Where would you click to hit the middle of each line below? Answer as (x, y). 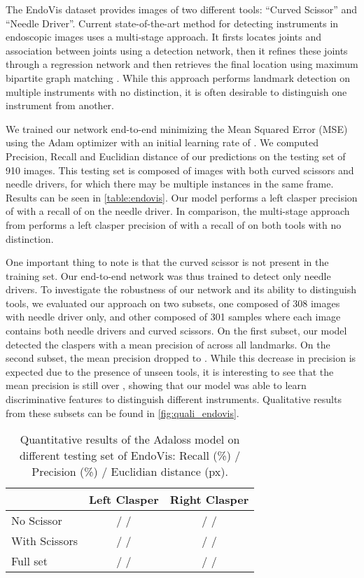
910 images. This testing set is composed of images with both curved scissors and (180, 170)
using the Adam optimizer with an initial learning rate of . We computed (162, 142)
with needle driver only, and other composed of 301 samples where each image (173, 317)
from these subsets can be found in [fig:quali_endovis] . (122, 413)
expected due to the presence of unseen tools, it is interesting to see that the (170, 371)
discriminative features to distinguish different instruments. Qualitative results (174, 399)
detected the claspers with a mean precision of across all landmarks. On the (168, 344)
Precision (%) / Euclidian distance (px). (130, 472)
